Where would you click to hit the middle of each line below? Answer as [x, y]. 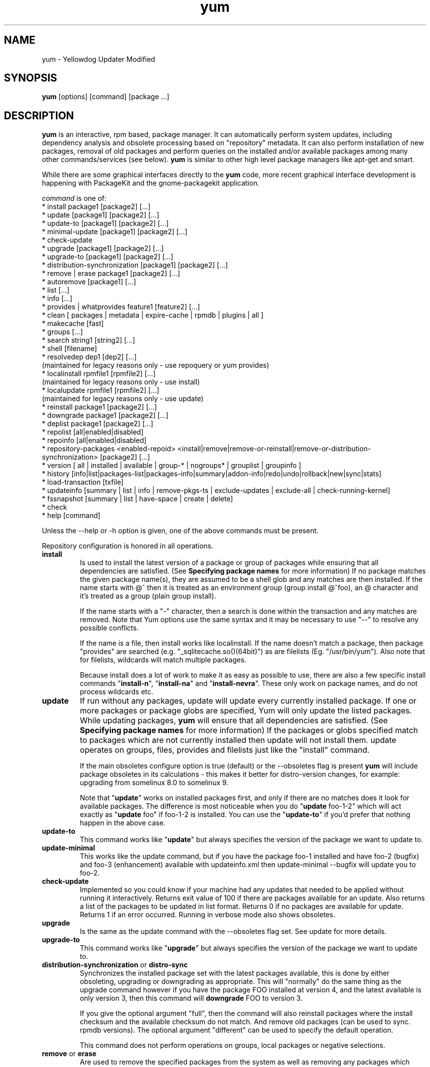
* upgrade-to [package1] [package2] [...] [107, 257]
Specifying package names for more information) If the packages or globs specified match [249, 730]
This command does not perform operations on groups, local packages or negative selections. [232, 1045]
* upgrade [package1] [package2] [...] [103, 248]
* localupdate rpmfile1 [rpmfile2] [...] [101, 390]
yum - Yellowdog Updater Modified [98, 59]
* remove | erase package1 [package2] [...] [111, 274]
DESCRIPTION [39, 115]
